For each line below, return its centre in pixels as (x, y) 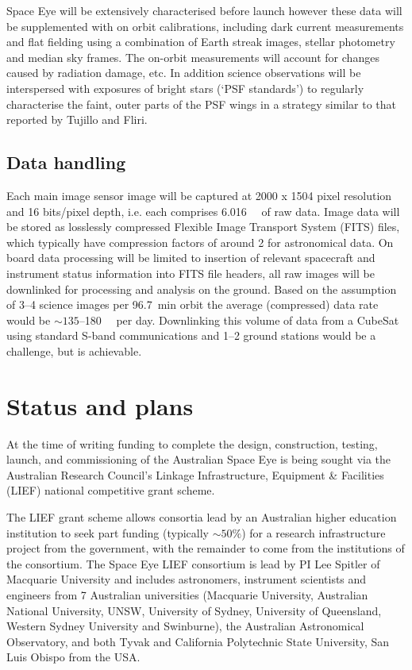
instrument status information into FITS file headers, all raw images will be (191, 273)
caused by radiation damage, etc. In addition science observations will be (184, 73)
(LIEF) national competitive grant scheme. (111, 490)
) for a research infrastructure (314, 532)
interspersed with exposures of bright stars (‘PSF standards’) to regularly (185, 88)
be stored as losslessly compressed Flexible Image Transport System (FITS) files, (203, 227)
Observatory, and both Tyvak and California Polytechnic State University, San (198, 641)
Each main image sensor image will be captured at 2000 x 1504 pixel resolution (199, 195)
